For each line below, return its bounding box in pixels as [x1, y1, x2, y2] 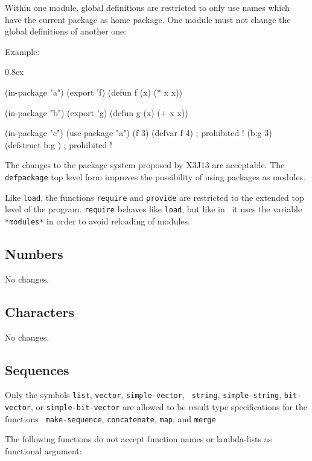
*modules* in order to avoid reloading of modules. [5, 214, 190, 227]
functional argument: [5, 444, 82, 457]
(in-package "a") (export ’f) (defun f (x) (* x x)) [5, 85, 183, 98]
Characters [5, 302, 74, 321]
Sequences [5, 360, 69, 379]
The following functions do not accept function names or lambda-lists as [5, 433, 272, 445]
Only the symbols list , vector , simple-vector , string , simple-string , [5, 388, 282, 401]
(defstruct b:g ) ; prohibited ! [5, 138, 112, 151]
